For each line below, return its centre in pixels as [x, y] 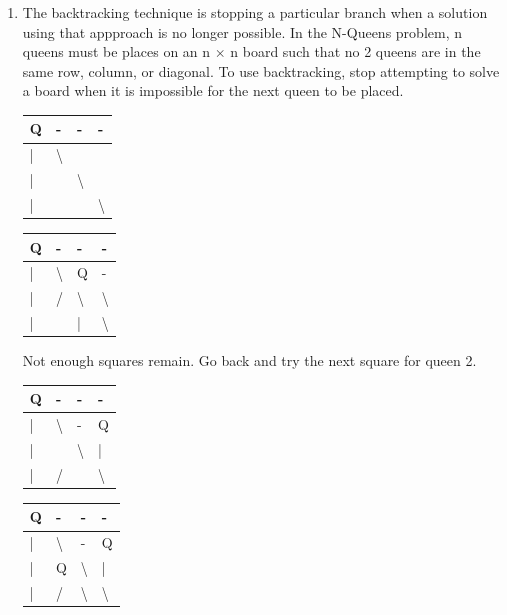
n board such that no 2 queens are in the [355, 51]
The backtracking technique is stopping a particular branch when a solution [255, 12]
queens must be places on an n [116, 51]
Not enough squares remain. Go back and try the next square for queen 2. [249, 360]
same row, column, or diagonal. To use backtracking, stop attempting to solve [261, 70]
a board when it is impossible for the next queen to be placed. [213, 90]
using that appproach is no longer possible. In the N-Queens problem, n [242, 31]
